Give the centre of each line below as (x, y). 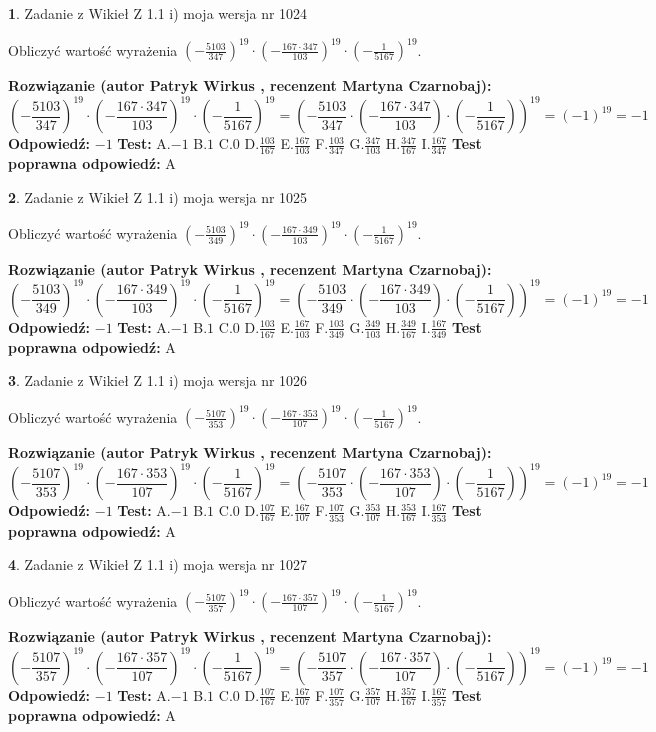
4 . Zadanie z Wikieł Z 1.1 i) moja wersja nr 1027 (158, 564)
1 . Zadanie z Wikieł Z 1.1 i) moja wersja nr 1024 (158, 13)
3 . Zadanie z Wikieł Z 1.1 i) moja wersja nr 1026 (158, 380)
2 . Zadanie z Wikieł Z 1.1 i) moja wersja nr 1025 (158, 196)
